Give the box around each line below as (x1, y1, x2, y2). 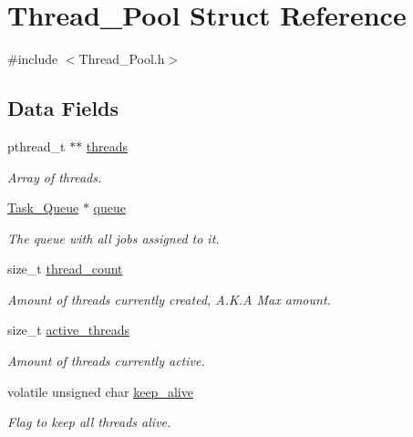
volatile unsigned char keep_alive (7, 381, 193, 401)
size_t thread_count (7, 259, 123, 278)
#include (7, 49, 58, 68)
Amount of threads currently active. (7, 351, 205, 370)
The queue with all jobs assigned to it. (7, 228, 220, 247)
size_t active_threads (7, 320, 129, 339)
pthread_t (7, 136, 66, 155)
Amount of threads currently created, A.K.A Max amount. (7, 289, 331, 308)
